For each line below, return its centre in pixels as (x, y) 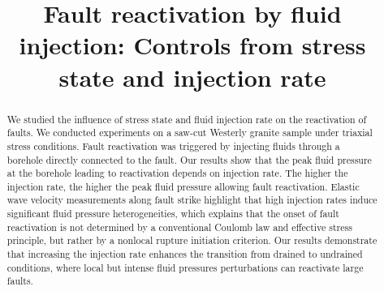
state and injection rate (192, 77)
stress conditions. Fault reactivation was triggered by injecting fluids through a (173, 145)
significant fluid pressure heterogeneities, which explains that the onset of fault (173, 214)
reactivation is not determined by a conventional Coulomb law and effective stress (179, 227)
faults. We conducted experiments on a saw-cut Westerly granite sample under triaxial (190, 133)
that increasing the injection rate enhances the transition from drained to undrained (185, 254)
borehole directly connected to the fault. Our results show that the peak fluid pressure (189, 159)
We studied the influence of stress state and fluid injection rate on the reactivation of (187, 119)
